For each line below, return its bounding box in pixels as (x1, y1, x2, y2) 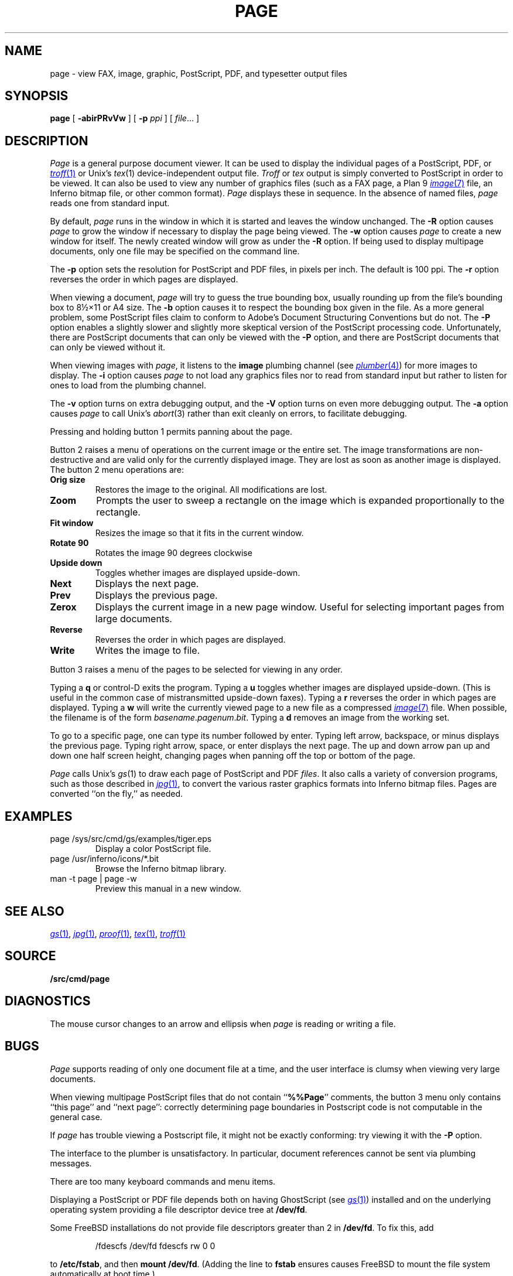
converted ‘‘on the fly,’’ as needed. (50, 789, 183, 799)
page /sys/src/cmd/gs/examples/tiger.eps (50, 834, 212, 844)
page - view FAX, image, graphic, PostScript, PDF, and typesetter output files (50, 68, 347, 79)
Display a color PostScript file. (95, 844, 211, 854)
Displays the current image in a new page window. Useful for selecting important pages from (95, 601, 505, 613)
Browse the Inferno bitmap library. (95, 864, 227, 874)
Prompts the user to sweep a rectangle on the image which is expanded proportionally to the (96, 494, 505, 507)
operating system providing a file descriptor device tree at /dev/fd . (50, 1204, 307, 1214)
